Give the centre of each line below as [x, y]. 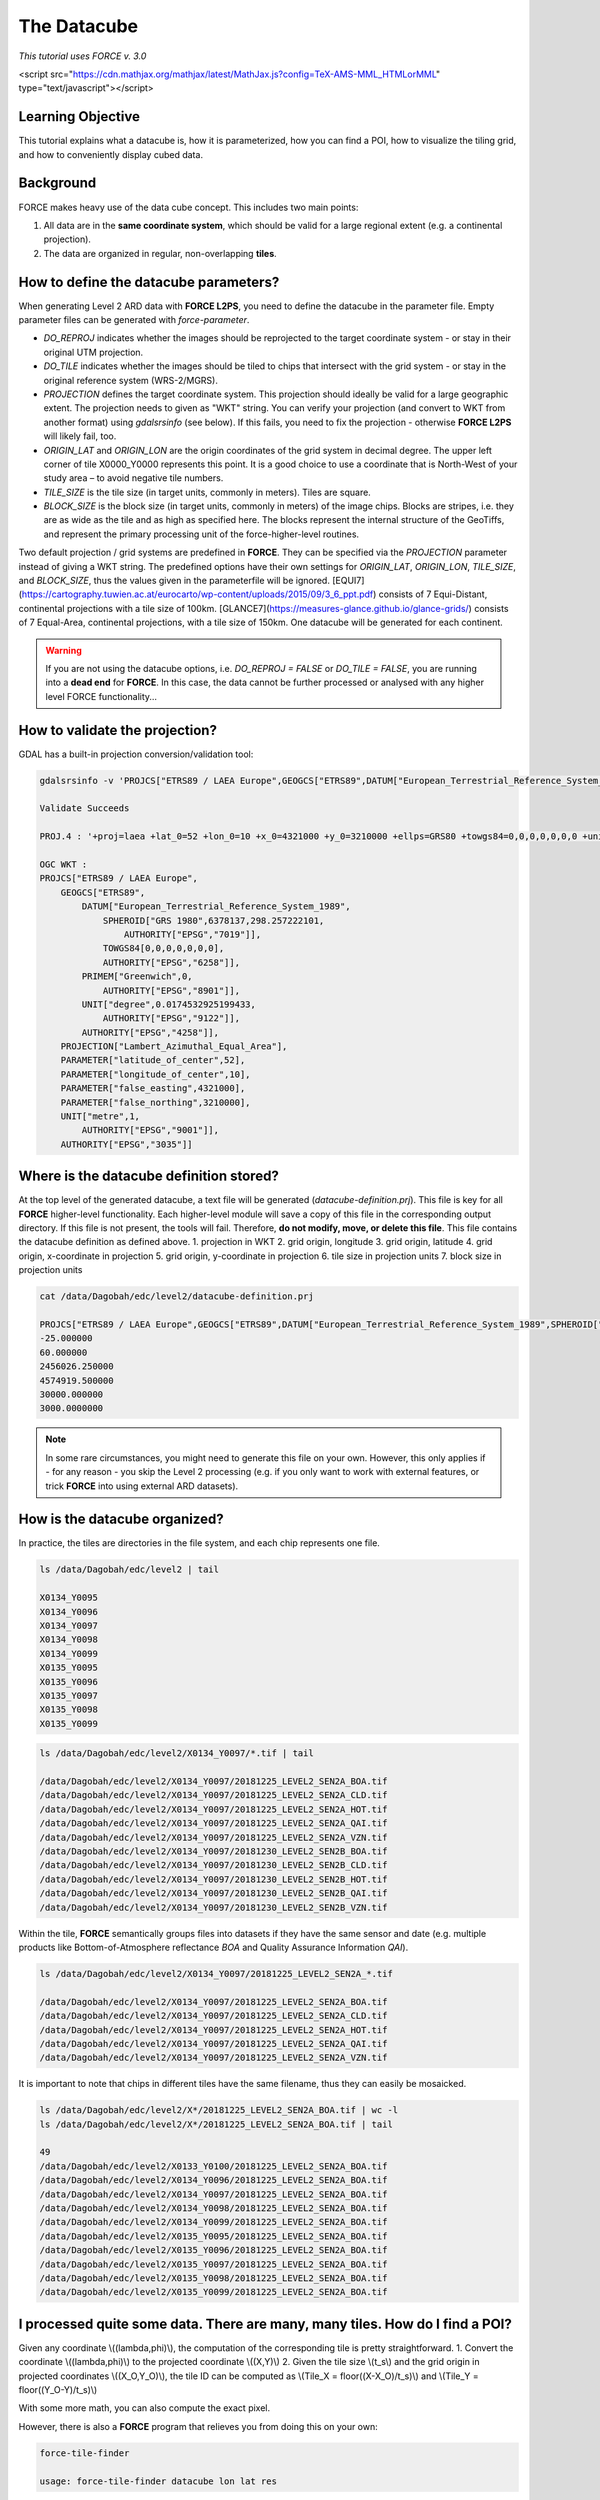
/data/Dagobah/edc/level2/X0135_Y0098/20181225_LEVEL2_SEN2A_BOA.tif [213, 2278]
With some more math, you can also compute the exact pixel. [144, 2408]
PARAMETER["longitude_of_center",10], [155, 1074]
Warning [63, 650]
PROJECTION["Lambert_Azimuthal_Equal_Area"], [174, 1046]
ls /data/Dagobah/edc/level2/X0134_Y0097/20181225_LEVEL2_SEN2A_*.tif [216, 1973]
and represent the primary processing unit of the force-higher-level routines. [201, 534]
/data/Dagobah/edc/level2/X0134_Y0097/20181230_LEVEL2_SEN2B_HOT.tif [213, 1879]
